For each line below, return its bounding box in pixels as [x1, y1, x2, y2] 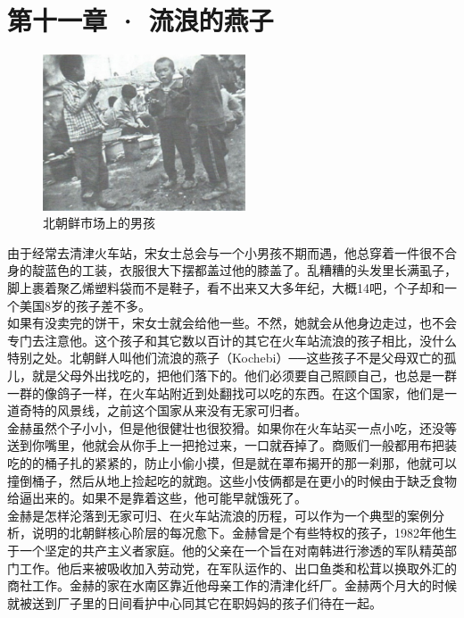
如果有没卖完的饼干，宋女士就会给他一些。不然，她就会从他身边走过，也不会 [7, 313, 457, 332]
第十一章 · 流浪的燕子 [7, 2, 274, 38]
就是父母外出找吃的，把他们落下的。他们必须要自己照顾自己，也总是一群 [31, 365, 457, 384]
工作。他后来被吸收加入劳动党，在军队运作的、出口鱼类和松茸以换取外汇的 [19, 558, 457, 577]
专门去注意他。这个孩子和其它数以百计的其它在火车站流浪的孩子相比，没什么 [7, 330, 457, 349]
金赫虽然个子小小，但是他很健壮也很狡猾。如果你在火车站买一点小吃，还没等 [7, 418, 457, 437]
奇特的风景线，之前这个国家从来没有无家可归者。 [19, 401, 307, 420]
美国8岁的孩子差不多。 [19, 296, 151, 314]
